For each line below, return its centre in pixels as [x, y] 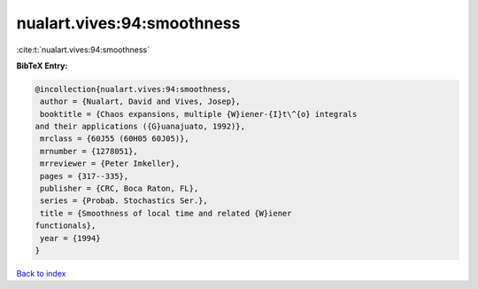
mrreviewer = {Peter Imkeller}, [110, 164]
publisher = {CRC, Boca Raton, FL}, [119, 189]
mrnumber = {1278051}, [89, 151]
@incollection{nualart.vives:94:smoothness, [133, 89]
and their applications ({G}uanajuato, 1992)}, [140, 127]
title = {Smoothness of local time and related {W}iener [166, 213]
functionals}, [66, 226]
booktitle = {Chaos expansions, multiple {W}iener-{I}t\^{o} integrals [199, 114]
